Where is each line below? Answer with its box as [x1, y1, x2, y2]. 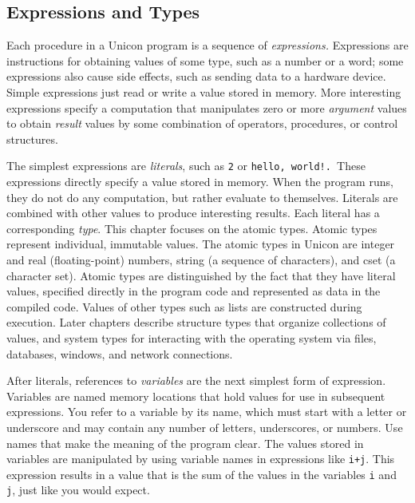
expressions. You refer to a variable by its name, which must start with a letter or [6, 403, 407, 420]
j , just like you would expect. [6, 481, 150, 498]
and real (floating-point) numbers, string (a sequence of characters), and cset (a [6, 251, 396, 267]
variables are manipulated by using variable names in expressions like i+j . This [6, 450, 395, 467]
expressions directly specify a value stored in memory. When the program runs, [6, 173, 393, 190]
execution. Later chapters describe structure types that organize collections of [6, 314, 386, 331]
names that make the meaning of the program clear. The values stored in [6, 434, 364, 451]
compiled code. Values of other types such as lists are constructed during [6, 298, 362, 315]
